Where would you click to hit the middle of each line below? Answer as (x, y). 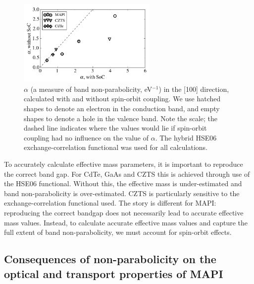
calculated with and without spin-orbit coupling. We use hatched (122, 99)
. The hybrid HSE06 (186, 137)
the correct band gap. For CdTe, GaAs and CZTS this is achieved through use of (127, 174)
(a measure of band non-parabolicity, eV (91, 89)
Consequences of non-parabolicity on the (110, 259)
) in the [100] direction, (194, 89)
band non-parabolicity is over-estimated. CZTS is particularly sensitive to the (122, 193)
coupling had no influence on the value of (86, 137)
